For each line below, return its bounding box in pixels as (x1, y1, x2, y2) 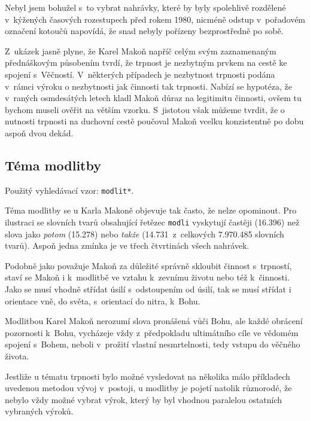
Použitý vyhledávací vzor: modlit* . (5, 184, 134, 196)
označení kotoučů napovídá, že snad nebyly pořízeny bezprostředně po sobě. (5, 25, 284, 37)
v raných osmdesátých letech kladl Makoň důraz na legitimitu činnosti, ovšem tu (5, 91, 302, 104)
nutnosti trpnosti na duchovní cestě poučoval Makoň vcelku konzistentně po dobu (5, 115, 304, 127)
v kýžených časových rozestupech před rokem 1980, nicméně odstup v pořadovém (5, 13, 306, 25)
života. (5, 349, 29, 362)
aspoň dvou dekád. (5, 126, 74, 139)
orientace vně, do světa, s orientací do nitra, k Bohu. (5, 294, 200, 307)
